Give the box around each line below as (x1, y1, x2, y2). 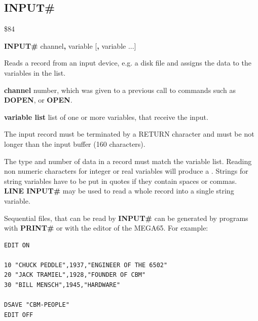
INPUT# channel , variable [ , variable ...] (4, 40, 136, 51)
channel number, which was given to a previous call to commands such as (4, 84, 236, 95)
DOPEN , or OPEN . (4, 94, 72, 105)
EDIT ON (4, 241, 30, 249)
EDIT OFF (4, 311, 33, 318)
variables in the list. (4, 67, 66, 78)
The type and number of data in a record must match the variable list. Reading (4, 155, 252, 166)
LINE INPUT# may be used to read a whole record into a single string (4, 185, 234, 196)
